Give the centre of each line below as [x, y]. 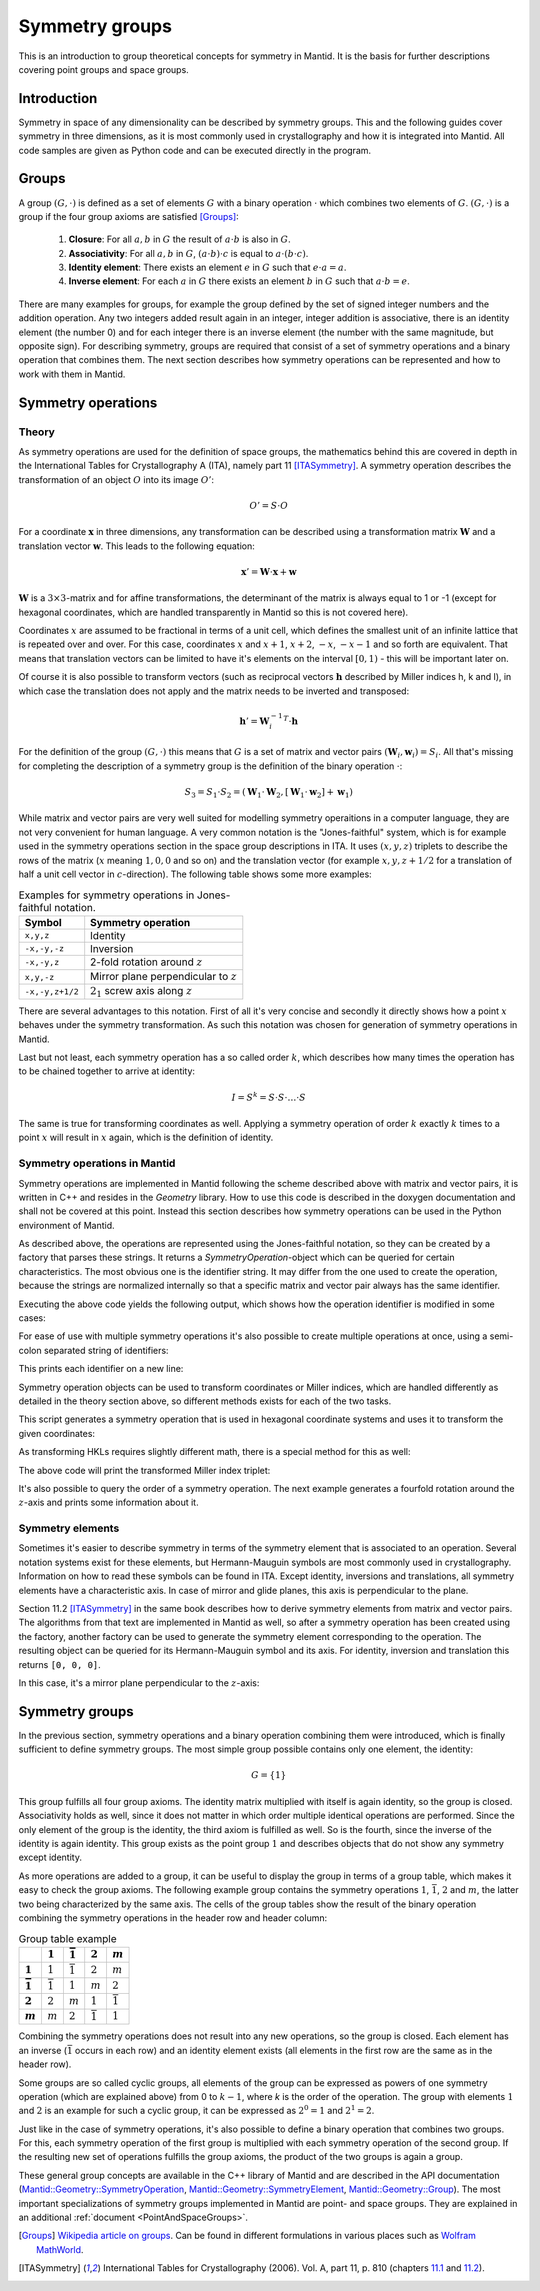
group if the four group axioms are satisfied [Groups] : [128, 216]
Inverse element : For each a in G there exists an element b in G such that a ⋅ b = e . [239, 281]
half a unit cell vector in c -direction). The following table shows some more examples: [195, 874]
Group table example [67, 1938]
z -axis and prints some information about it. [108, 1502]
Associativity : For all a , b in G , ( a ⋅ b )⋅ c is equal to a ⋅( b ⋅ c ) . [188, 253]
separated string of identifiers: [106, 1350]
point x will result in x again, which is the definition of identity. [146, 1137]
